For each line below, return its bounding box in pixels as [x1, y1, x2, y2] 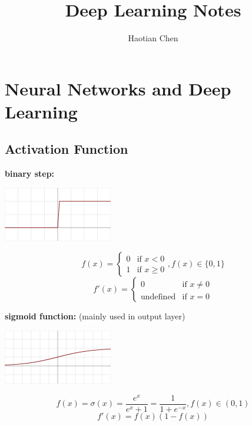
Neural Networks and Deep [5, 76, 231, 100]
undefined [140, 292, 176, 301]
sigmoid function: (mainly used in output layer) [5, 310, 185, 322]
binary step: [5, 167, 55, 180]
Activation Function [5, 140, 128, 158]
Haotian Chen [128, 32, 178, 44]
